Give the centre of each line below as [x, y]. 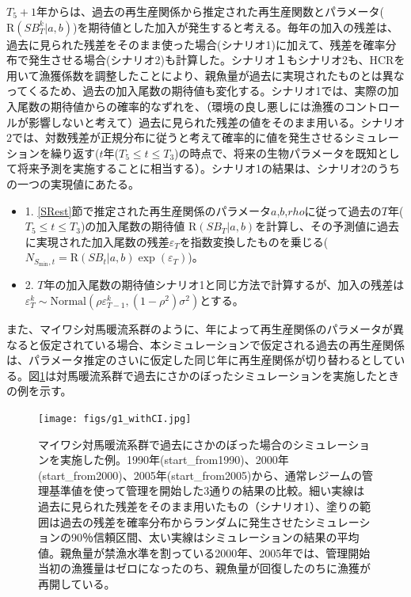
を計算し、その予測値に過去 [327, 226]
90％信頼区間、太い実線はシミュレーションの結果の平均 [215, 537]
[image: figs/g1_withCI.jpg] [115, 418]
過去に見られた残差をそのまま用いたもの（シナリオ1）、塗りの [199, 506]
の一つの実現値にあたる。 [73, 183]
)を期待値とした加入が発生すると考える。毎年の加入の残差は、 [236, 27]
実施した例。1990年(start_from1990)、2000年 [174, 460]
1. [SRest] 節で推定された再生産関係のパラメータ [148, 210]
